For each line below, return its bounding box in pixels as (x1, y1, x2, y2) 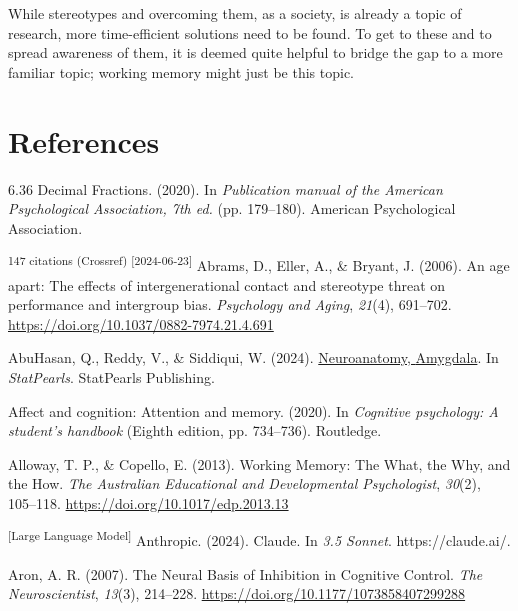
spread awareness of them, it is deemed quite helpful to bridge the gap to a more (8, 42, 503, 63)
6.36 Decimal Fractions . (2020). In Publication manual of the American (8, 178, 443, 199)
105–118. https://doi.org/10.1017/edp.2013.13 (8, 492, 289, 513)
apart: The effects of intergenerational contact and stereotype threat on (8, 274, 446, 295)
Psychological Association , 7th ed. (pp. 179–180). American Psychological (8, 198, 456, 219)
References (8, 120, 160, 161)
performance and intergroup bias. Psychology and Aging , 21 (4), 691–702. (8, 294, 452, 315)
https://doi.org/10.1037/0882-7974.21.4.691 (8, 313, 274, 334)
